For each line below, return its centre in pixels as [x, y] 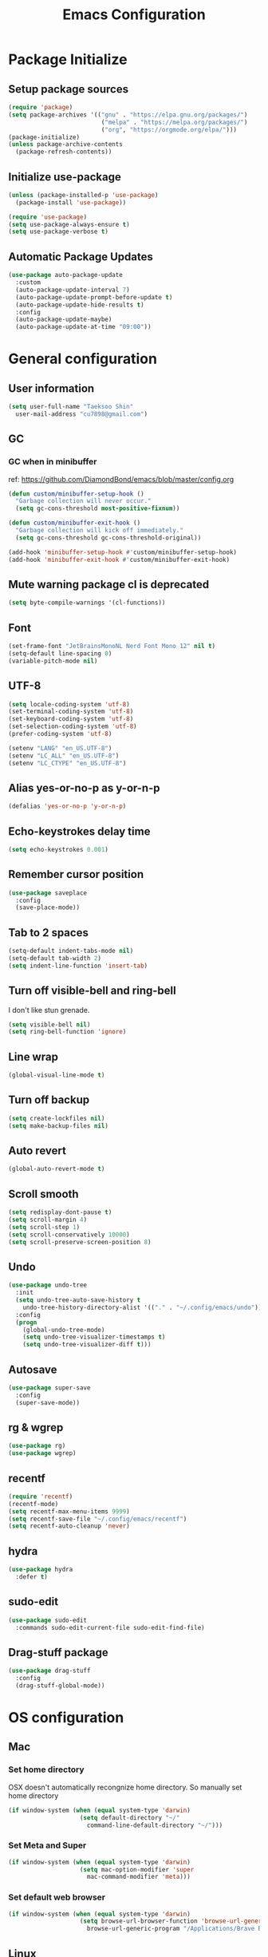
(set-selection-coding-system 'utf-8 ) [73, 727]
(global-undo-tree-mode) [64, 1330]
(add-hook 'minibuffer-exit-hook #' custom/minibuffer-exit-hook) [119, 559]
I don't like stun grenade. [49, 1010]
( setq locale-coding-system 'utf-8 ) [69, 704]
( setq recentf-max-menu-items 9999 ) [69, 1511]
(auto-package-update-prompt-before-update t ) [94, 297]
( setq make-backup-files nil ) [59, 1126]
